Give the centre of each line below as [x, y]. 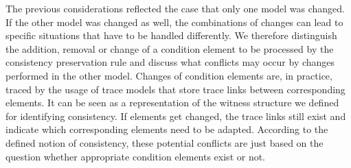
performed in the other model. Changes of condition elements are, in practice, [169, 75]
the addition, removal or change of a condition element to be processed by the [170, 48]
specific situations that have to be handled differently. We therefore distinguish [171, 35]
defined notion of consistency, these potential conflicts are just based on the [165, 142]
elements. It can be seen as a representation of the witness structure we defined [172, 103]
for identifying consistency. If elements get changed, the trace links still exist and [176, 116]
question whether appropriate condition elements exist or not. [136, 156]
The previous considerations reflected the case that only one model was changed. [175, 8]
